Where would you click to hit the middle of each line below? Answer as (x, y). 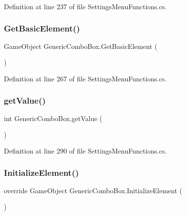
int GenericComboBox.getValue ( (53, 118)
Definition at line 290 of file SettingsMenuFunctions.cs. (85, 151)
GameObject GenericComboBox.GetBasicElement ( (81, 46)
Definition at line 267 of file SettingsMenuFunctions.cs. (85, 78)
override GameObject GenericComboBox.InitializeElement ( (93, 190)
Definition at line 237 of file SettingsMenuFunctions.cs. (85, 6)
